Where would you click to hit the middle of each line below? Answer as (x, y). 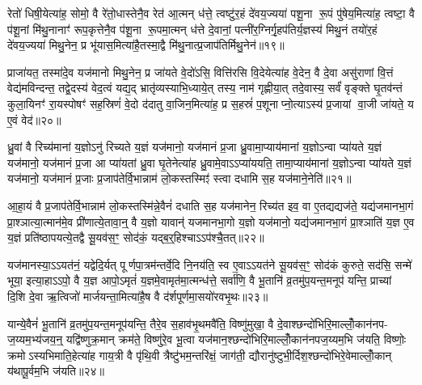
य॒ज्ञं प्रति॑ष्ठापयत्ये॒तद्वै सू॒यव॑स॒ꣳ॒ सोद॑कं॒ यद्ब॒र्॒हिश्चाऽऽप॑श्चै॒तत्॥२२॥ (136, 237)
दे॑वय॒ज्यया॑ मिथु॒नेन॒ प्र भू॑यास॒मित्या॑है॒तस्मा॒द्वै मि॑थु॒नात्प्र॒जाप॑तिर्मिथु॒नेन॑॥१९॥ (146, 45)
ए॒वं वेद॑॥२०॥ (34, 119)
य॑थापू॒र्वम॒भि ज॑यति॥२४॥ (56, 371)
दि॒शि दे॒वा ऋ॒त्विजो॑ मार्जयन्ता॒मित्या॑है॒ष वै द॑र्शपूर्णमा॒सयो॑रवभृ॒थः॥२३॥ (138, 296)
